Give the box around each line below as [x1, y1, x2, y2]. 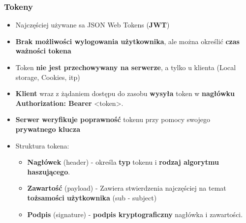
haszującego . [27, 166, 70, 176]
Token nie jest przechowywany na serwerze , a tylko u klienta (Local [15, 62, 236, 72]
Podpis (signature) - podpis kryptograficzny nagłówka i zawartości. [27, 209, 243, 219]
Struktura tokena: [15, 140, 69, 150]
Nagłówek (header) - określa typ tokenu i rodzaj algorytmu [27, 157, 219, 167]
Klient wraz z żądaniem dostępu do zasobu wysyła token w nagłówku [15, 88, 235, 99]
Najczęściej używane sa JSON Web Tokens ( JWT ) [15, 20, 170, 30]
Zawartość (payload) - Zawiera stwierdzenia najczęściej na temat [27, 183, 226, 193]
